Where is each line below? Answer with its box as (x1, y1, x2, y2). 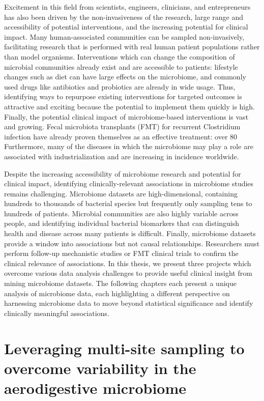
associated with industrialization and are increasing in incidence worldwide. (4, 151, 239, 161)
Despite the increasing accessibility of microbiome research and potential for (4, 168, 241, 179)
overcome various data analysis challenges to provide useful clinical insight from (4, 268, 252, 278)
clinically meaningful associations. (4, 307, 109, 318)
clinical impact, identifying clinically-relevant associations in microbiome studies (4, 178, 254, 189)
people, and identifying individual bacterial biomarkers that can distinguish (4, 218, 240, 228)
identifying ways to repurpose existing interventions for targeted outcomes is (4, 91, 242, 102)
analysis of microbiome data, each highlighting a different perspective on (4, 288, 230, 298)
